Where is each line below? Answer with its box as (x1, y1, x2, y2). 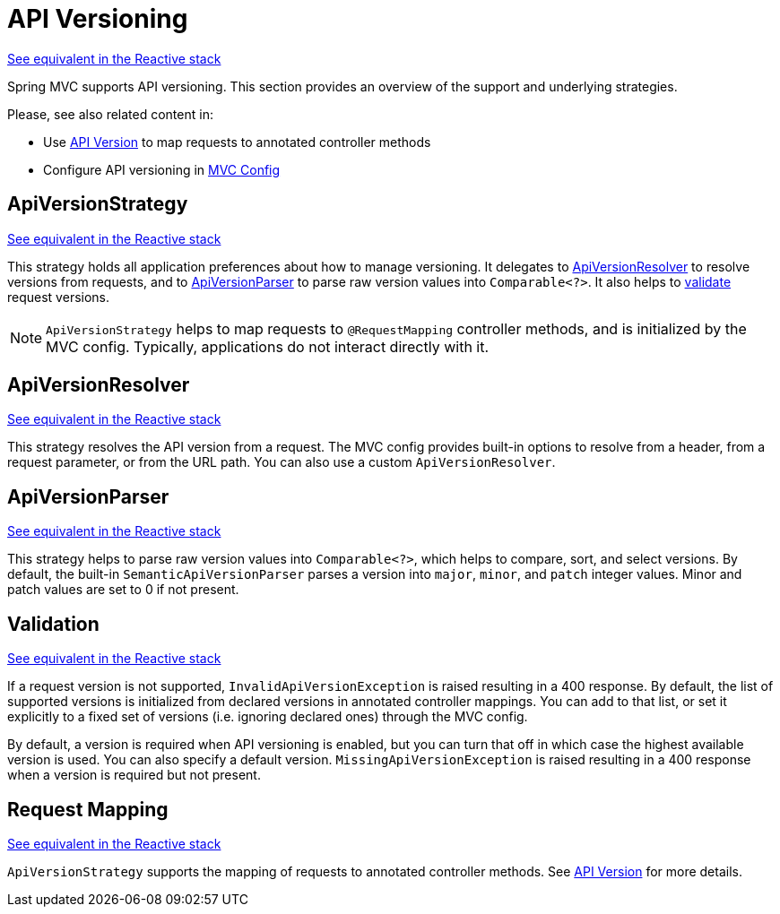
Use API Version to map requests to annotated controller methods (43, 134, 431, 150)
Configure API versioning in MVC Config (43, 161, 281, 177)
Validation (7, 612, 100, 635)
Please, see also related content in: (7, 106, 213, 122)
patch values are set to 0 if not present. (7, 582, 239, 598)
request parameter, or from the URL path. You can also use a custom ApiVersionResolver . (7, 454, 556, 470)
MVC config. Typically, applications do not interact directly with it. (46, 337, 490, 356)
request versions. (7, 289, 110, 305)
